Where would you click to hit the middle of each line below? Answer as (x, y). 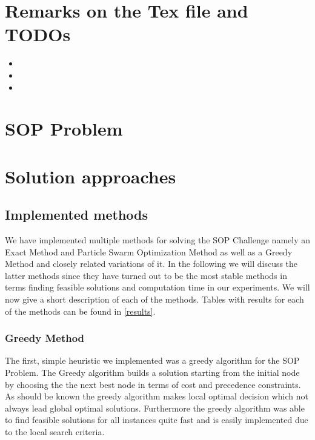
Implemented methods (76, 215)
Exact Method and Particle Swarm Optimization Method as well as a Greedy (149, 251)
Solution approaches (91, 176)
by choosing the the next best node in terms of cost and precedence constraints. (153, 384)
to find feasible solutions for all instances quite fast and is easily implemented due (157, 420)
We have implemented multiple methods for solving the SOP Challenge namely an (157, 240)
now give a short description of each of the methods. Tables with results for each (154, 299)
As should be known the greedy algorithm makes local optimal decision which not (157, 396)
